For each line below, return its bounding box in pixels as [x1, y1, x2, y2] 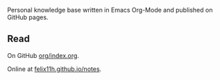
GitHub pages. [7, 13, 49, 21]
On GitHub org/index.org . [7, 51, 80, 59]
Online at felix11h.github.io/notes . [7, 65, 102, 73]
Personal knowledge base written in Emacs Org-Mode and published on [7, 6, 213, 14]
